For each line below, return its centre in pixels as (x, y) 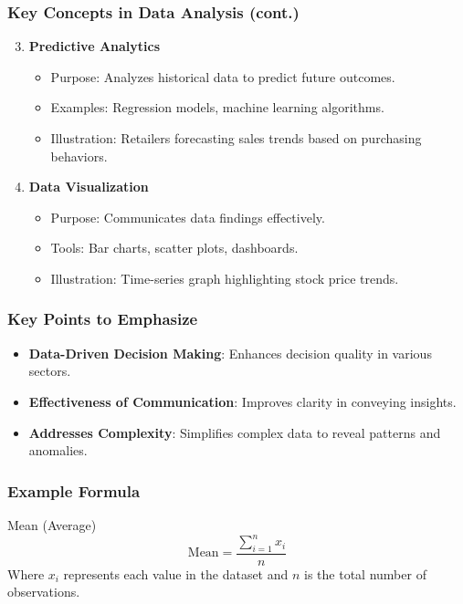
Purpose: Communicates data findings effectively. (188, 217)
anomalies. (58, 450)
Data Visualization (89, 187)
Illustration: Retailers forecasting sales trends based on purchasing (236, 138)
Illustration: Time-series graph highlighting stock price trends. (225, 278)
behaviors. (79, 156)
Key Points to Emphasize (103, 319)
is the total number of (365, 573)
